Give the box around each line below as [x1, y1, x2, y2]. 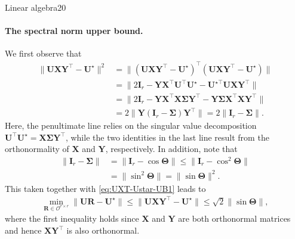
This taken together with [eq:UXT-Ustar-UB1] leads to [5, 182, 206, 194]
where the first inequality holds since [5, 212, 139, 225]
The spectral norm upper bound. [5, 24, 143, 37]
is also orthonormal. [66, 224, 140, 237]
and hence [5, 224, 42, 237]
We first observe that [5, 47, 82, 60]
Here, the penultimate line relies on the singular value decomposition [5, 119, 257, 132]
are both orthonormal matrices [178, 212, 291, 225]
